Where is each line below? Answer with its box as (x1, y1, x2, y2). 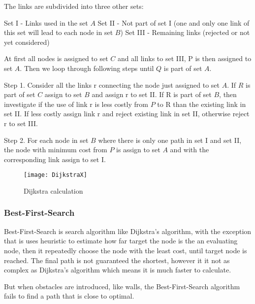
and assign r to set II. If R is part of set (92, 89, 212, 100)
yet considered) (4, 36, 50, 47)
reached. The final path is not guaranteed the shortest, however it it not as (4, 255, 230, 265)
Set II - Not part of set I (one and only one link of (97, 17, 250, 28)
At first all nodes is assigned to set (4, 53, 108, 64)
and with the (170, 144, 209, 155)
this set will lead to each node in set (4, 27, 113, 37)
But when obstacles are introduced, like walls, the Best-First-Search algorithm (4, 281, 240, 291)
